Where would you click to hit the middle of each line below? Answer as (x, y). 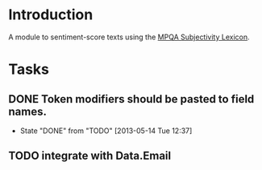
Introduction (51, 15)
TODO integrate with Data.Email (90, 156)
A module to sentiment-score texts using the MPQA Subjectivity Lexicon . (129, 37)
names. (27, 111)
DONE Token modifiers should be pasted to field (131, 99)
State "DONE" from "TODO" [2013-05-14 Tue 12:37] (106, 131)
